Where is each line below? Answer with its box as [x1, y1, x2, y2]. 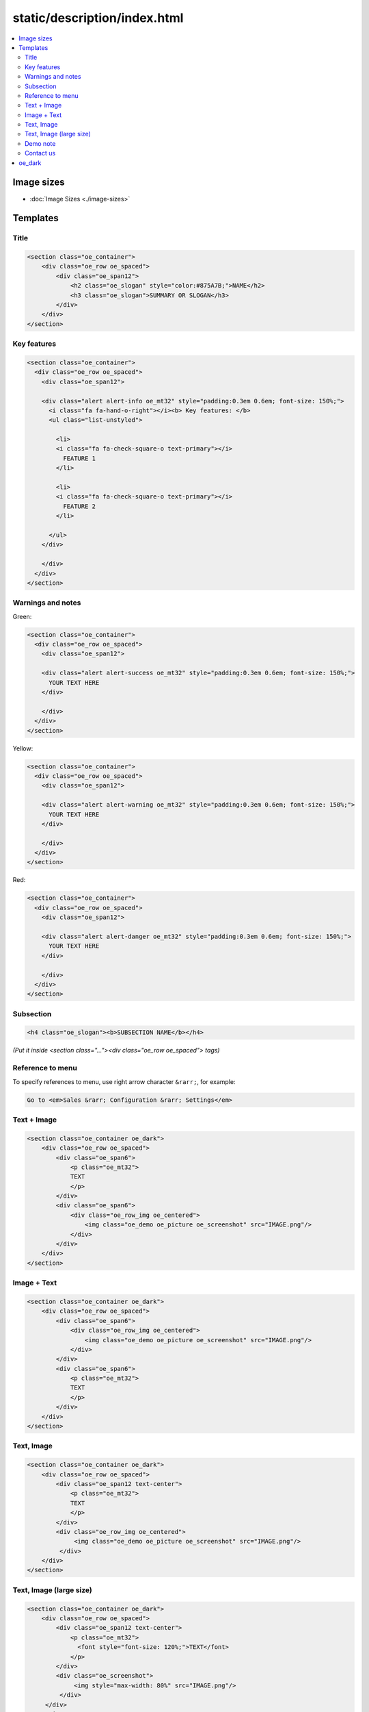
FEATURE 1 [62, 454, 96, 462]
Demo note [25, 139, 56, 147]
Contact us [25, 149, 56, 158]
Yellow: [12, 744, 33, 753]
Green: [12, 612, 32, 620]
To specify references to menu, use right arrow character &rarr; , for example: [12, 1077, 236, 1085]
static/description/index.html [12, 10, 184, 25]
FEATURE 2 [62, 502, 96, 510]
